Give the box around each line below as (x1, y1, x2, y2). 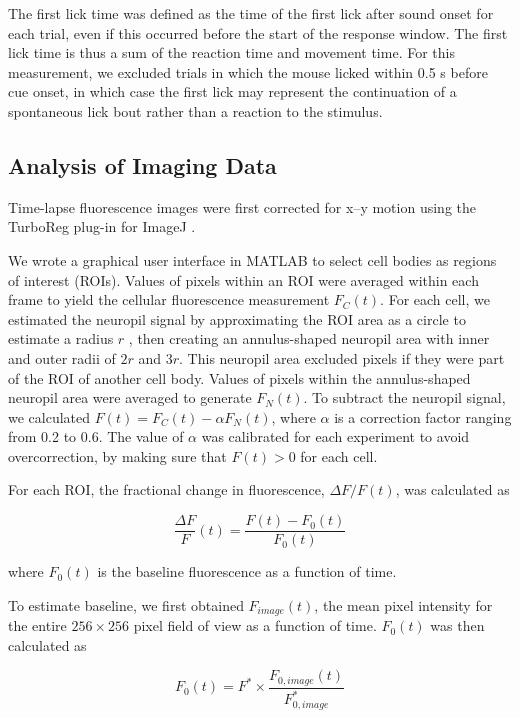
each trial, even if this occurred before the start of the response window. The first (8, 22, 508, 43)
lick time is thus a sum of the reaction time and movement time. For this (8, 42, 455, 63)
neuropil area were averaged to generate (8, 387, 252, 408)
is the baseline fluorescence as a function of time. (97, 561, 397, 582)
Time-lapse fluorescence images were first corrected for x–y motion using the (8, 196, 476, 217)
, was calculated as (395, 479, 510, 500)
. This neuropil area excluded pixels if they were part (179, 347, 505, 368)
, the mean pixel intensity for (314, 594, 493, 615)
